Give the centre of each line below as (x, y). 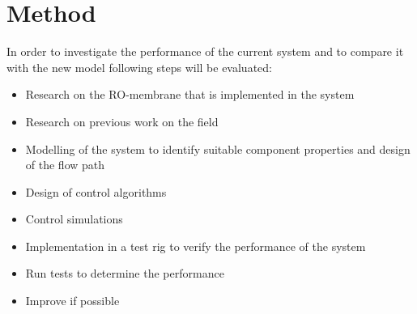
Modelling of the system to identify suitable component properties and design (218, 149)
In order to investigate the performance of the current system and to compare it (205, 51)
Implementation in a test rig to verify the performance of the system (196, 246)
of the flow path (65, 165)
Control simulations (74, 219)
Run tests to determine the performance (125, 273)
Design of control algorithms (96, 191)
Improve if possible (72, 301)
